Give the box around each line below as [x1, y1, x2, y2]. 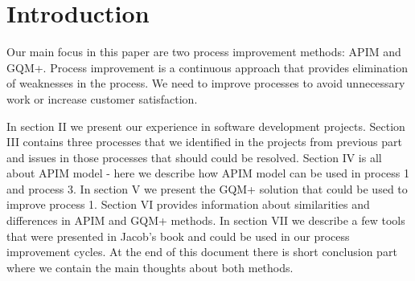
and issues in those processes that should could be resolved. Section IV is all [6, 149, 382, 165]
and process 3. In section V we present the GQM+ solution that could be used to [6, 180, 408, 197]
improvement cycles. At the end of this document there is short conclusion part [6, 243, 397, 260]
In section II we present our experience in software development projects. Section [6, 117, 405, 134]
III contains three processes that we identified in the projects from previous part [6, 133, 402, 150]
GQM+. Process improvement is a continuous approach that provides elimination [6, 59, 409, 75]
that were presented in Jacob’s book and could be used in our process [6, 227, 350, 244]
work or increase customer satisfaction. [6, 90, 198, 107]
